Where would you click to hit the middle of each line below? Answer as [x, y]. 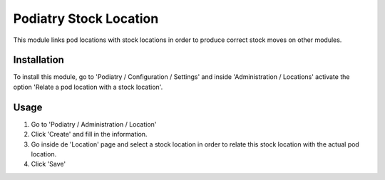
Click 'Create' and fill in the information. [89, 134]
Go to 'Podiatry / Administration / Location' [94, 124]
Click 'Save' [48, 164]
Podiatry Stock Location [86, 18]
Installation [38, 60]
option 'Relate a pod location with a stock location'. [88, 87]
